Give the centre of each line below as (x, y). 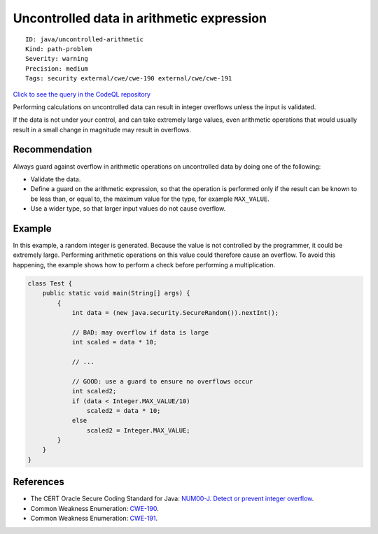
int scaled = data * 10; (114, 342)
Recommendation (52, 149)
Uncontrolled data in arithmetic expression (140, 18)
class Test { (50, 283)
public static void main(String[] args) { (116, 293)
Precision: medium (57, 69)
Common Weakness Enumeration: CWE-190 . (94, 508)
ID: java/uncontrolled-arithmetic (84, 39)
